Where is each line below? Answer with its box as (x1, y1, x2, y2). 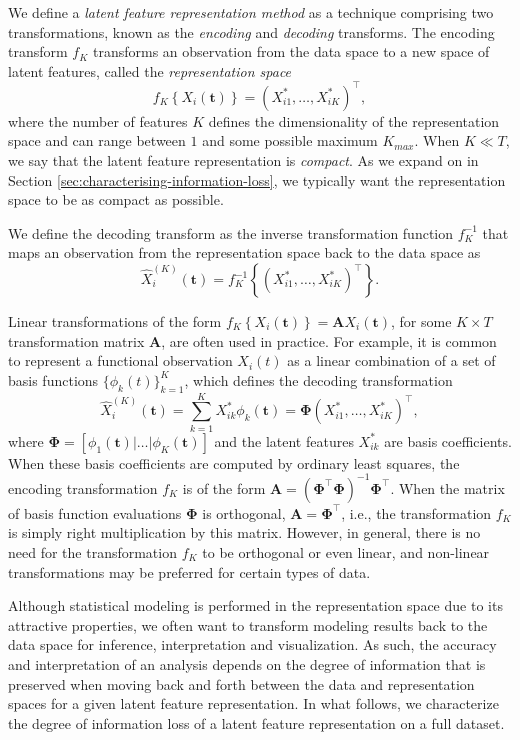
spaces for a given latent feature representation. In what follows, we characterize (8, 693, 499, 714)
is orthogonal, (202, 502, 286, 523)
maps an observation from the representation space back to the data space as (8, 242, 481, 263)
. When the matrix (390, 477, 505, 498)
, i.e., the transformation (341, 502, 492, 523)
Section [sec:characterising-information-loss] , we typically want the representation (8, 169, 506, 190)
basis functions (8, 369, 99, 390)
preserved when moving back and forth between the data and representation (8, 673, 475, 694)
